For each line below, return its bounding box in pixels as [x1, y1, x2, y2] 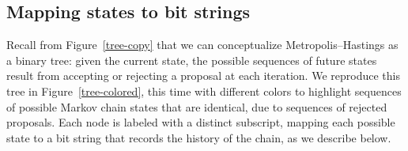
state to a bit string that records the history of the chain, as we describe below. [6, 129, 391, 145]
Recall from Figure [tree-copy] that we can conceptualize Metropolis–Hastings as [6, 36, 399, 53]
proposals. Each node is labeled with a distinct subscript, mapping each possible [6, 114, 395, 130]
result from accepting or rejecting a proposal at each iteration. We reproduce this [6, 67, 400, 84]
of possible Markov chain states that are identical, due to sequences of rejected [6, 98, 387, 115]
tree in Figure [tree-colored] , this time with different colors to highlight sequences [6, 82, 402, 99]
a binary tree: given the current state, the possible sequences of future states [6, 51, 377, 68]
